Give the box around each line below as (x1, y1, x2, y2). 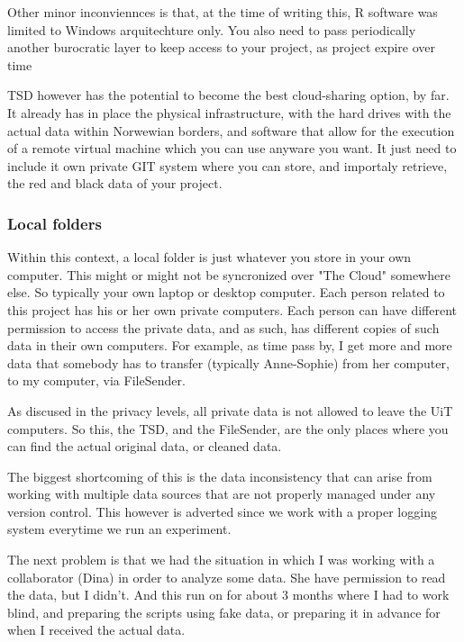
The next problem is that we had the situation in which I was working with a (7, 550, 435, 569)
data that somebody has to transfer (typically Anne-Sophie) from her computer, (7, 353, 450, 372)
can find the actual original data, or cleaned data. (7, 437, 282, 456)
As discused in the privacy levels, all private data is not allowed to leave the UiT (7, 401, 453, 420)
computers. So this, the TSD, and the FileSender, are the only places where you (7, 419, 449, 438)
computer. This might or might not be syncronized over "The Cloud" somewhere (7, 265, 450, 284)
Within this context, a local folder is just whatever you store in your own (7, 248, 412, 267)
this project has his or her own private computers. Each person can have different (7, 300, 457, 319)
